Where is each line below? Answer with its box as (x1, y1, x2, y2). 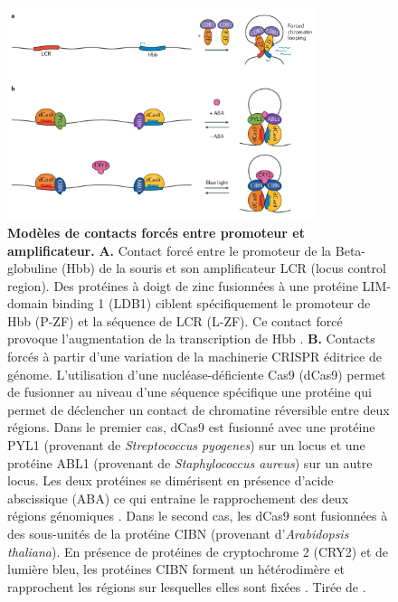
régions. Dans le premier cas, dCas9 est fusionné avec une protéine (7, 418, 375, 437)
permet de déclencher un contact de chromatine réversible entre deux (7, 400, 390, 419)
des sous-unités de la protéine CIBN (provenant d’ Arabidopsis (7, 524, 349, 543)
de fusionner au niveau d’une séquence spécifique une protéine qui (7, 382, 372, 401)
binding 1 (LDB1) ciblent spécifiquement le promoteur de (52, 294, 371, 313)
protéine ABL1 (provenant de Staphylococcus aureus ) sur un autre (7, 453, 373, 472)
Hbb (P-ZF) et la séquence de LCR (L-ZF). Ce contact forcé (7, 311, 343, 330)
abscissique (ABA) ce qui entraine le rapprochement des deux (7, 488, 349, 507)
